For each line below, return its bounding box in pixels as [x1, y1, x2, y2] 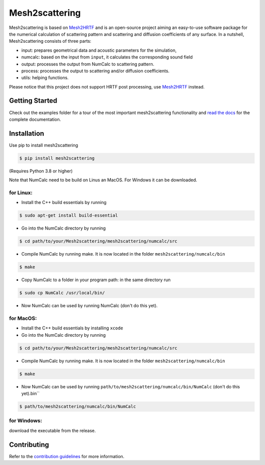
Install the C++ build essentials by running [21, 200, 106, 205]
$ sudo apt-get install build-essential [19, 213, 118, 218]
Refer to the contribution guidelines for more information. [9, 453, 125, 459]
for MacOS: [9, 315, 37, 322]
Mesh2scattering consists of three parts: [9, 38, 92, 44]
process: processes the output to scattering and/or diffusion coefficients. [21, 68, 170, 74]
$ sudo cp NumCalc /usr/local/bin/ [19, 290, 105, 296]
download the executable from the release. [9, 428, 96, 434]
